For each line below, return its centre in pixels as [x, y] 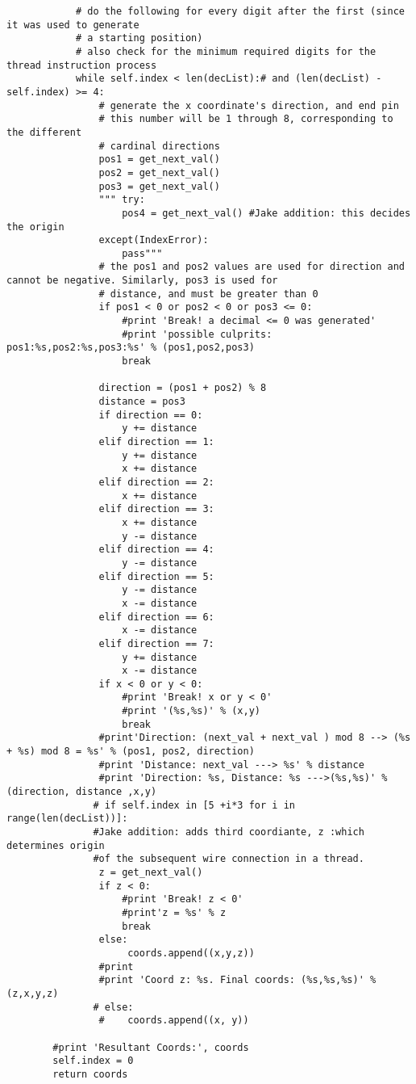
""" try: [122, 200]
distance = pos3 [142, 402]
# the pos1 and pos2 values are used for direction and [252, 267]
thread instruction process [82, 65]
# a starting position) [139, 38]
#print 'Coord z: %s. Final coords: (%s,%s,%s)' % [237, 980]
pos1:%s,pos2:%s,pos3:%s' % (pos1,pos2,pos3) [131, 348]
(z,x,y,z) [33, 993]
